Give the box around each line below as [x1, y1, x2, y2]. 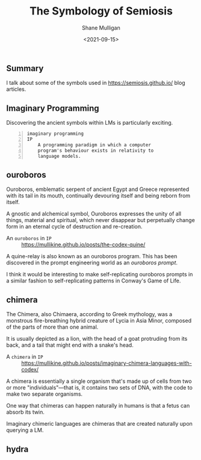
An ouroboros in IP [6, 235, 52, 242]
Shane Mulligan [82, 24, 120, 31]
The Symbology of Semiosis [29, 4, 173, 18]
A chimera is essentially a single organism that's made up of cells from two [6, 378, 192, 385]
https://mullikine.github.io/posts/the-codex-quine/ [21, 241, 146, 248]
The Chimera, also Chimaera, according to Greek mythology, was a [6, 311, 173, 318]
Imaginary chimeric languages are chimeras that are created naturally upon [6, 420, 193, 427]
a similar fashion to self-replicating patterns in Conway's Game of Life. [6, 277, 181, 284]
